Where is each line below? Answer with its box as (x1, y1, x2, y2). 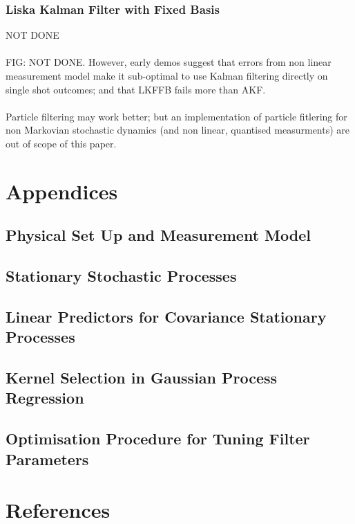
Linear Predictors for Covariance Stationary (6, 305, 327, 327)
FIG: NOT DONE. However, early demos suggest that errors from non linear (6, 55, 332, 69)
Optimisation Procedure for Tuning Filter (6, 428, 310, 449)
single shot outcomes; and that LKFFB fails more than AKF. (6, 82, 266, 96)
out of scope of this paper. (6, 136, 117, 150)
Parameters (6, 448, 89, 469)
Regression (6, 387, 84, 408)
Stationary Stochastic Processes (6, 265, 237, 287)
